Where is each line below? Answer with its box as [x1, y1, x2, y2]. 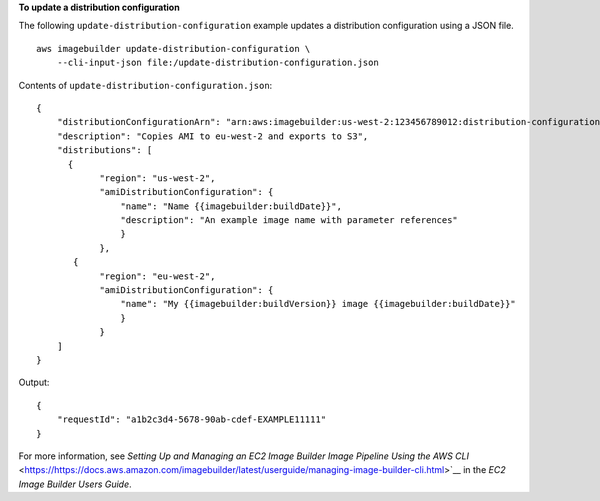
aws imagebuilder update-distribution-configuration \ [36, 43, 311, 54]
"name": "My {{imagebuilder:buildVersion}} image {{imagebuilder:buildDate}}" [120, 298, 517, 310]
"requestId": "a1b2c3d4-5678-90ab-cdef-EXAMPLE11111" [56, 414, 327, 425]
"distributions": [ [56, 145, 153, 156]
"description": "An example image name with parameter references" [120, 215, 459, 226]
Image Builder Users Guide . [18, 478, 132, 490]
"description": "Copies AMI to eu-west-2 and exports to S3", [56, 130, 369, 142]
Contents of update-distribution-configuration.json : [18, 79, 273, 91]
